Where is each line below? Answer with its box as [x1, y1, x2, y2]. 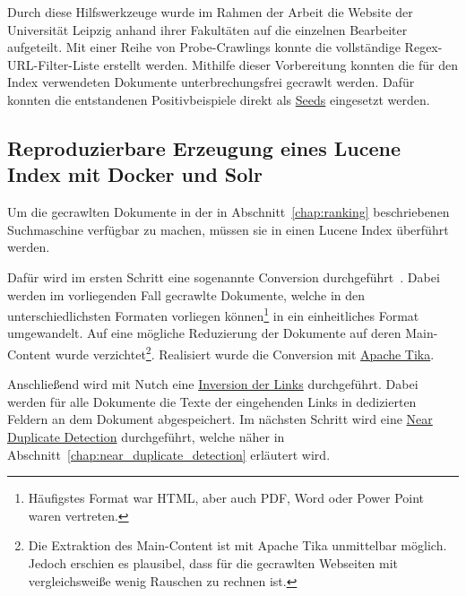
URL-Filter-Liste [7, 55, 99, 73]
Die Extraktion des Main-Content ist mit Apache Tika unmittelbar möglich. [28, 536, 447, 555]
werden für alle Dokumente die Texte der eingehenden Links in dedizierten [7, 392, 417, 410]
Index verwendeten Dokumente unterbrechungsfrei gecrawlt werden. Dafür [7, 73, 415, 91]
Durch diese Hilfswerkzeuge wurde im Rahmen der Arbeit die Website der [7, 3, 413, 21]
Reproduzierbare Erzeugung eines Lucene [7, 134, 401, 161]
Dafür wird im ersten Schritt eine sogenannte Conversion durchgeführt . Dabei [7, 267, 440, 286]
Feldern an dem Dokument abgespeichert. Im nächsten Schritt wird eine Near [7, 410, 433, 428]
